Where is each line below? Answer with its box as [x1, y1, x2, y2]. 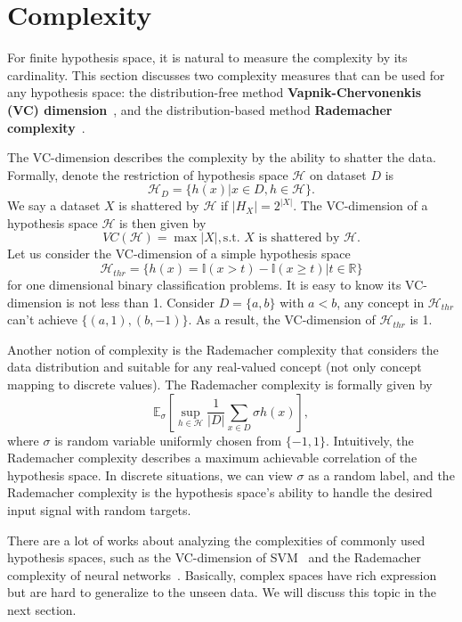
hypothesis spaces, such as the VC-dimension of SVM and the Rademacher [7, 548, 422, 567]
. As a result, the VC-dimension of [188, 310, 376, 329]
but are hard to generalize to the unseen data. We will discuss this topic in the [7, 583, 436, 602]
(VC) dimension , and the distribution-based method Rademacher [7, 100, 393, 119]
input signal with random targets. [7, 501, 191, 519]
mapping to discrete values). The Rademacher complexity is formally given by [7, 375, 433, 394]
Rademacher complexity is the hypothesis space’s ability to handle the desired [7, 483, 433, 502]
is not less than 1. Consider [66, 292, 215, 311]
